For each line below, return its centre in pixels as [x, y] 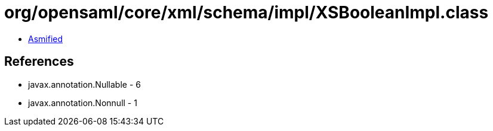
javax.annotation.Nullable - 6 [84, 84]
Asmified [46, 39]
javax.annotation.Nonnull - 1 [83, 103]
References [39, 62]
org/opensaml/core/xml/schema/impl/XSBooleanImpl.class [246, 12]
